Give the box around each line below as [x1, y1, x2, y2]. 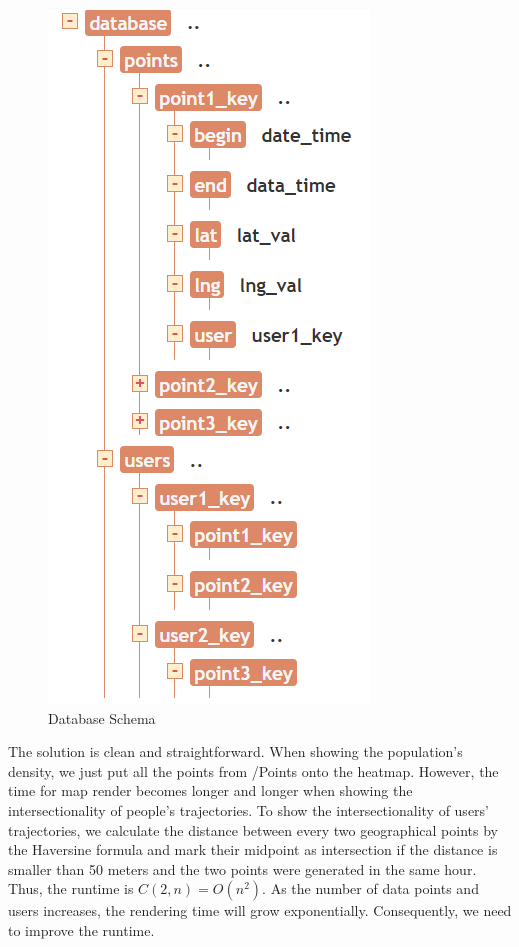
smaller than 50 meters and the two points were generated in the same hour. [8, 858, 477, 879]
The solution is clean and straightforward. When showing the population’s [8, 741, 463, 762]
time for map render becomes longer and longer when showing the [8, 780, 413, 801]
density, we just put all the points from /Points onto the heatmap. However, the [8, 760, 499, 781]
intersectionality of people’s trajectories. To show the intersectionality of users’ [8, 799, 489, 820]
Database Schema [48, 707, 156, 728]
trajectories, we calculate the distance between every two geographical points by [8, 819, 498, 840]
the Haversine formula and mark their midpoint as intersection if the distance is [8, 839, 498, 860]
